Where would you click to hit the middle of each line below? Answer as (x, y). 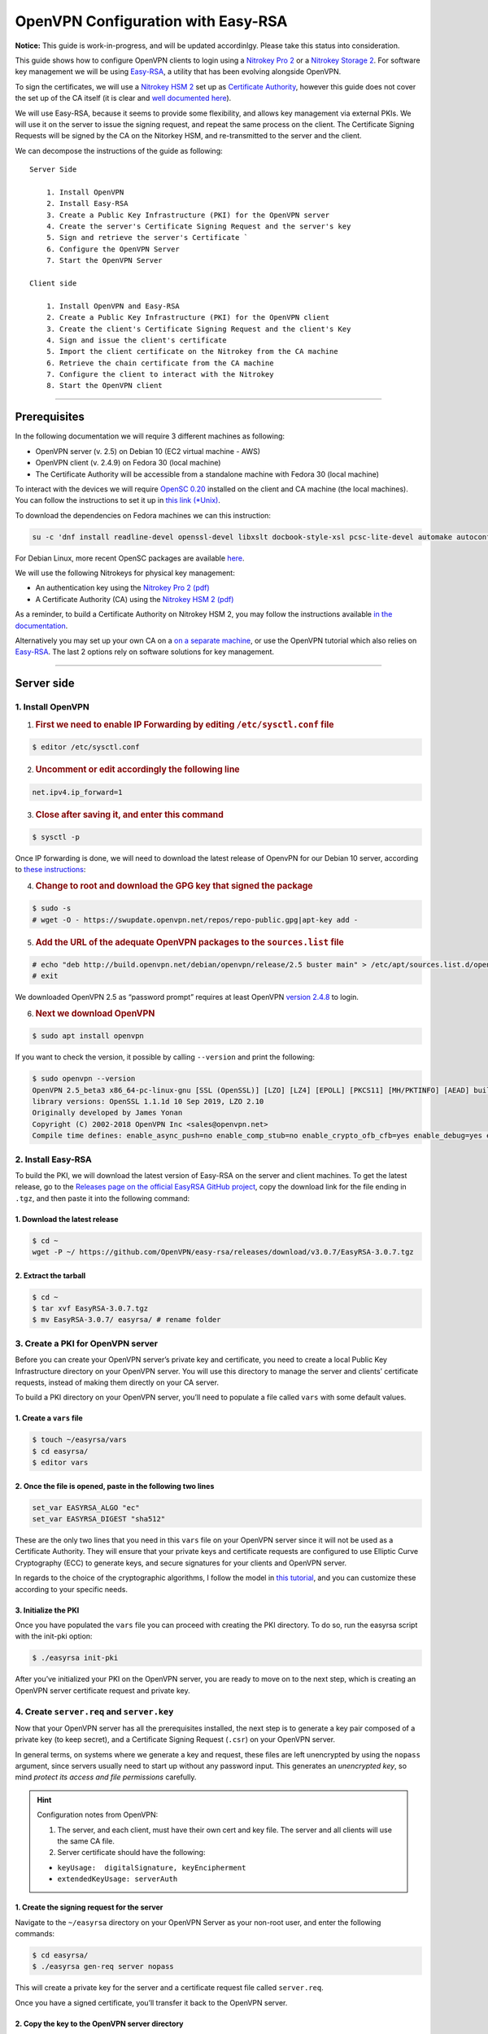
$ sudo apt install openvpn (88, 1036)
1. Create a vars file (49, 1418)
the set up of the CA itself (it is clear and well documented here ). (123, 98)
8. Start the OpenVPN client (104, 386)
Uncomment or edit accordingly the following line (137, 770)
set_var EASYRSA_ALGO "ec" (86, 1508)
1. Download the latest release (67, 1219)
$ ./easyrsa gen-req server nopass (103, 1966)
